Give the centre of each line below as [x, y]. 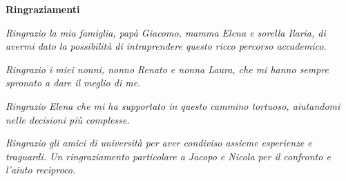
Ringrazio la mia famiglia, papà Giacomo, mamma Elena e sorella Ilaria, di [166, 32]
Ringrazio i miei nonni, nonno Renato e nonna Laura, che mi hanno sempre [167, 69]
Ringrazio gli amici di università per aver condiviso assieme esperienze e [159, 143]
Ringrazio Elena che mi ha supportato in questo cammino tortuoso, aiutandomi [173, 105]
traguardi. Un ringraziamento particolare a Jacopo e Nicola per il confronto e [168, 156]
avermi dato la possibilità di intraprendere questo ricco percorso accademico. [166, 46]
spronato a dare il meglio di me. [73, 83]
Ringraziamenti [43, 9]
